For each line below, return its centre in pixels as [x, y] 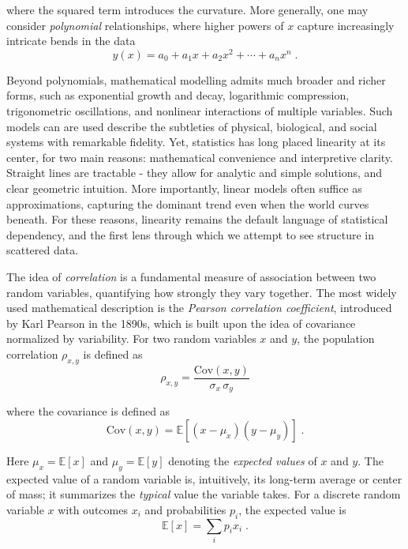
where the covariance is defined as [88, 411]
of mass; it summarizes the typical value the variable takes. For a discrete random [204, 494]
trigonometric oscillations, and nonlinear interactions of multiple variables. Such [200, 111]
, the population [336, 338]
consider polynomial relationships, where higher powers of [145, 25]
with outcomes [93, 509]
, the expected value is [292, 509]
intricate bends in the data [71, 41]
